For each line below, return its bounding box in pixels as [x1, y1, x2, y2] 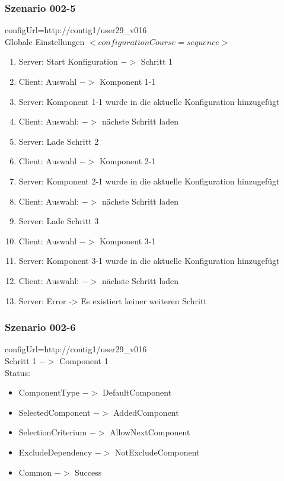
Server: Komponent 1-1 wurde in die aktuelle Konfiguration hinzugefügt [18, 95, 280, 107]
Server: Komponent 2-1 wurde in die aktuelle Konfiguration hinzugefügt [18, 174, 280, 187]
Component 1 [59, 354, 109, 367]
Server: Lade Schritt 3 [18, 215, 99, 227]
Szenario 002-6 [5, 320, 76, 335]
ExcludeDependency [18, 445, 92, 458]
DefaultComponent [102, 386, 172, 399]
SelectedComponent [18, 406, 91, 418]
